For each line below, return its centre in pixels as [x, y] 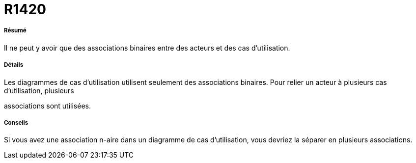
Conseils [16, 122]
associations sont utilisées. [47, 106]
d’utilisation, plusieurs [39, 90]
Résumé [15, 31]
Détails [14, 65]
